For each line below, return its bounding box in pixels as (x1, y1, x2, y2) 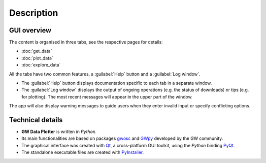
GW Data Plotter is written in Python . (21, 129, 97, 135)
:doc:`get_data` (21, 48, 52, 54)
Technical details (9, 116, 63, 124)
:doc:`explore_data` (21, 62, 61, 68)
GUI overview (9, 26, 52, 34)
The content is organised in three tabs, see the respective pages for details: (9, 39, 163, 45)
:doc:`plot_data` (21, 55, 54, 61)
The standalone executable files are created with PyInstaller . (21, 149, 144, 155)
